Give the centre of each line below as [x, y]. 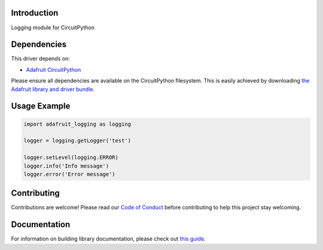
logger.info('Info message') [66, 166]
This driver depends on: [40, 59]
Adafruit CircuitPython [54, 69]
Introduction [35, 13]
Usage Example [41, 106]
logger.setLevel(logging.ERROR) [71, 158]
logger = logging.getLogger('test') [77, 141]
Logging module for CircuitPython [53, 28]
